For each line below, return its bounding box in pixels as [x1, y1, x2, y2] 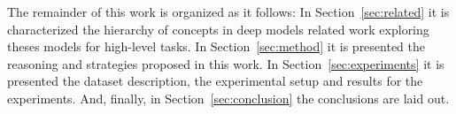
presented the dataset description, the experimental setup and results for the [7, 72, 423, 90]
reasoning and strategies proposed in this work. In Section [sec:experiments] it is [7, 54, 444, 72]
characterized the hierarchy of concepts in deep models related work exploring [7, 19, 429, 38]
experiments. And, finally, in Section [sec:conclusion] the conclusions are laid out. [7, 88, 450, 107]
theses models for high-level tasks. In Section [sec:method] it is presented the [7, 37, 426, 56]
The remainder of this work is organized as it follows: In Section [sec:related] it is [7, 3, 450, 20]
